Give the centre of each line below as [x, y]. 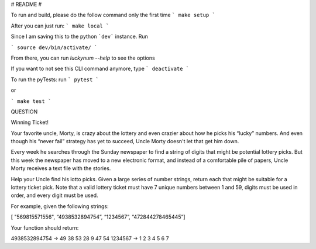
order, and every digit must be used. [55, 195]
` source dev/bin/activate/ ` [54, 47]
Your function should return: [45, 227]
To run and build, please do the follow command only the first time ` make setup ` [113, 15]
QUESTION [24, 112]
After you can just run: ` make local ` [60, 26]
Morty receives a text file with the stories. [61, 168]
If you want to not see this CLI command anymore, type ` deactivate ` [100, 69]
